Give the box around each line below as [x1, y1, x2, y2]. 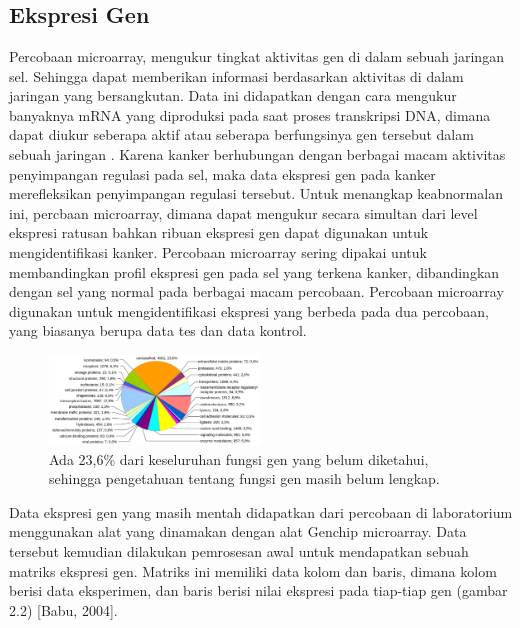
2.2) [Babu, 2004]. [9, 599, 118, 620]
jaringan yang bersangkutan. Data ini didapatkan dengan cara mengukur [9, 85, 457, 106]
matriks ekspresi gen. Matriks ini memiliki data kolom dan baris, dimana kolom [9, 560, 497, 581]
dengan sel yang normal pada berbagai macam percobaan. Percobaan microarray [9, 281, 504, 302]
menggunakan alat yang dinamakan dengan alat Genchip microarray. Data [9, 521, 467, 542]
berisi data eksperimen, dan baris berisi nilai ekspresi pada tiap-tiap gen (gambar [9, 580, 508, 601]
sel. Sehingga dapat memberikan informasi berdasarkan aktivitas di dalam [9, 65, 464, 86]
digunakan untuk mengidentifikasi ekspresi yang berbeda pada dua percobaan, [9, 300, 489, 321]
